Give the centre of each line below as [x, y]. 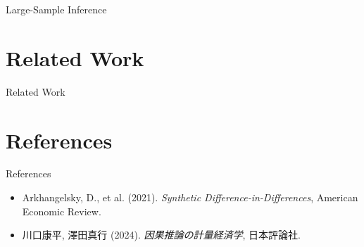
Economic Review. [62, 211]
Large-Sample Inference [56, 9]
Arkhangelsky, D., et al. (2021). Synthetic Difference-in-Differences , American [190, 197]
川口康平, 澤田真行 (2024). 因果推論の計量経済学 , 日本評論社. [161, 235]
